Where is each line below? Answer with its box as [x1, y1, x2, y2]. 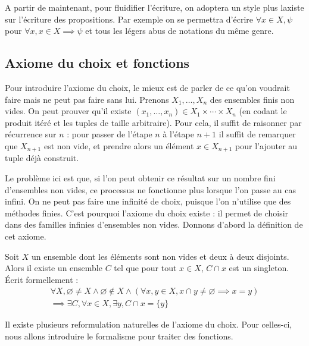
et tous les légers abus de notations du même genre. [85, 24, 274, 37]
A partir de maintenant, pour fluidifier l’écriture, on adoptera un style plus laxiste [5, 1, 304, 13]
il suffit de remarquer [219, 128, 296, 140]
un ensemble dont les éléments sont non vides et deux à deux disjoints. [32, 250, 289, 262]
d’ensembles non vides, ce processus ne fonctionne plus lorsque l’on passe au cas [5, 183, 296, 196]
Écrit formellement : [5, 273, 79, 285]
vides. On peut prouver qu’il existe [5, 105, 132, 117]
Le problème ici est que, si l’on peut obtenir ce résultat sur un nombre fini [5, 172, 276, 184]
